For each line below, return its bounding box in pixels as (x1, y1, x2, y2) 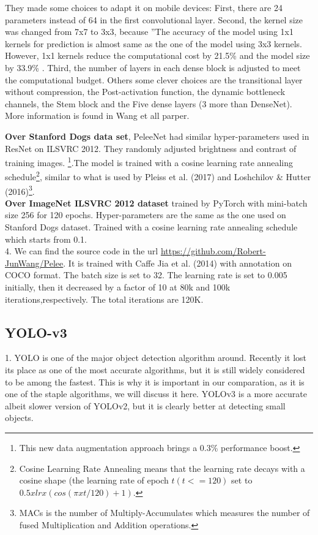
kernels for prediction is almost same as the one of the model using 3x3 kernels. (5, 37, 302, 50)
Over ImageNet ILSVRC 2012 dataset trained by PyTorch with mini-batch (5, 196, 308, 209)
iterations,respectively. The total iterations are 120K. (5, 292, 204, 305)
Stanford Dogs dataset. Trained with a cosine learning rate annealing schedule (5, 221, 298, 233)
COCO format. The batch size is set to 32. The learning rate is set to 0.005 (5, 268, 287, 281)
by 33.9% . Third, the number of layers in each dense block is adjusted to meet (5, 61, 301, 74)
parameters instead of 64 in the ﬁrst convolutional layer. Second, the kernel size (5, 13, 303, 26)
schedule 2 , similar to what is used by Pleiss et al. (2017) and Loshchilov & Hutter (5, 169, 311, 183)
